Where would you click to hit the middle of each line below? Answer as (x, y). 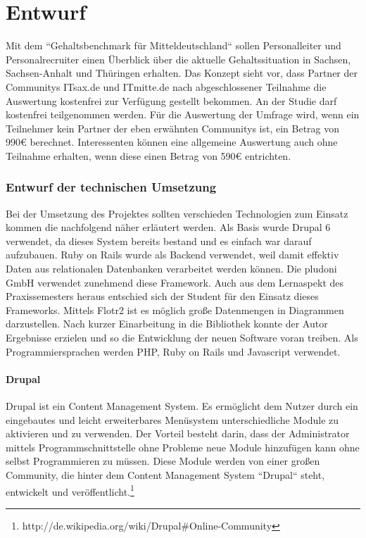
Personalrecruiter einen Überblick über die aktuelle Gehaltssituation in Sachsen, (178, 59)
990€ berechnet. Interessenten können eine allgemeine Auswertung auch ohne (172, 142)
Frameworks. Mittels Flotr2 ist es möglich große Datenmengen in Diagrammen (175, 309)
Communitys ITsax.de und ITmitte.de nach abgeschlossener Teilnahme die (166, 86)
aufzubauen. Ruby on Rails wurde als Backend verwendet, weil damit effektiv (172, 255)
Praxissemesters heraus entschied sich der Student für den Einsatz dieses (162, 296)
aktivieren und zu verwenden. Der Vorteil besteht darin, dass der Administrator (178, 433)
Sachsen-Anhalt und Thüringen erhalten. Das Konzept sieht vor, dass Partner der (182, 73)
